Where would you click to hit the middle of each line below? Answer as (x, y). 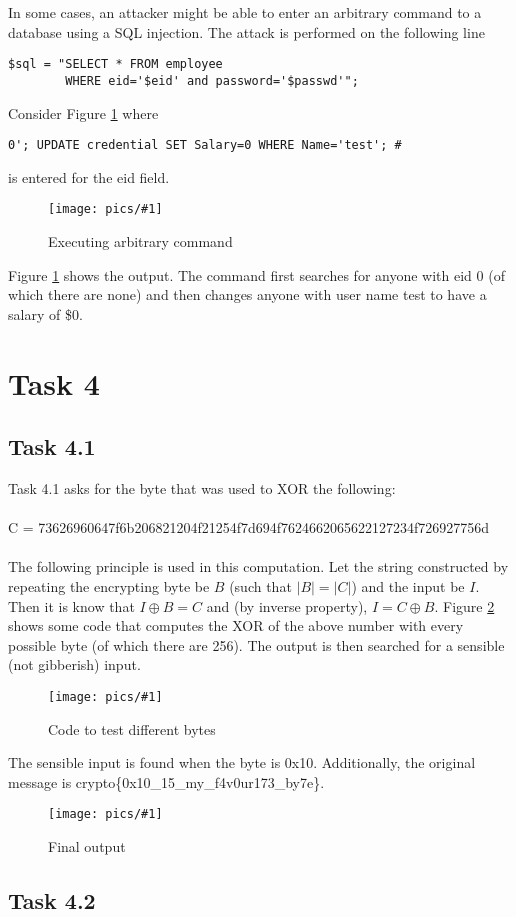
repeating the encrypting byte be (109, 585)
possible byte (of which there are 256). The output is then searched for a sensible (256, 644)
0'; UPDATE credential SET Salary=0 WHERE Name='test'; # (205, 145)
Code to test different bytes (132, 728)
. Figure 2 (464, 605)
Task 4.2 (52, 899)
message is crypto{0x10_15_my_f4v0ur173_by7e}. (166, 781)
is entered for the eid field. (89, 176)
